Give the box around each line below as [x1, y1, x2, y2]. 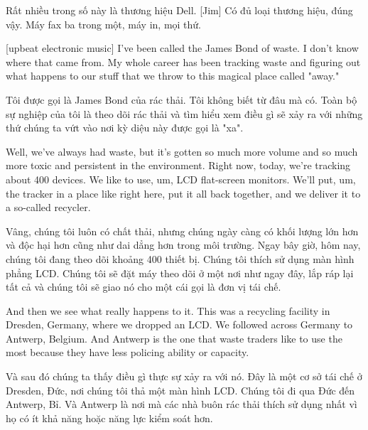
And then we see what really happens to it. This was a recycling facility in [6, 303, 330, 318]
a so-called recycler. [6, 200, 91, 215]
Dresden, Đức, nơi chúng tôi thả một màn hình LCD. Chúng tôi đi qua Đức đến [6, 382, 355, 397]
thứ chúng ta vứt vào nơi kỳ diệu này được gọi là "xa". [6, 120, 244, 135]
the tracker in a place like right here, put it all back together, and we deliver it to [6, 186, 361, 200]
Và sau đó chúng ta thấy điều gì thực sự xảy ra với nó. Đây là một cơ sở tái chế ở [6, 369, 362, 384]
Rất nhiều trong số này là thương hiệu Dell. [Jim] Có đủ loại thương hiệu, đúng [6, 3, 353, 17]
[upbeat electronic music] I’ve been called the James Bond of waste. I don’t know [6, 41, 359, 55]
